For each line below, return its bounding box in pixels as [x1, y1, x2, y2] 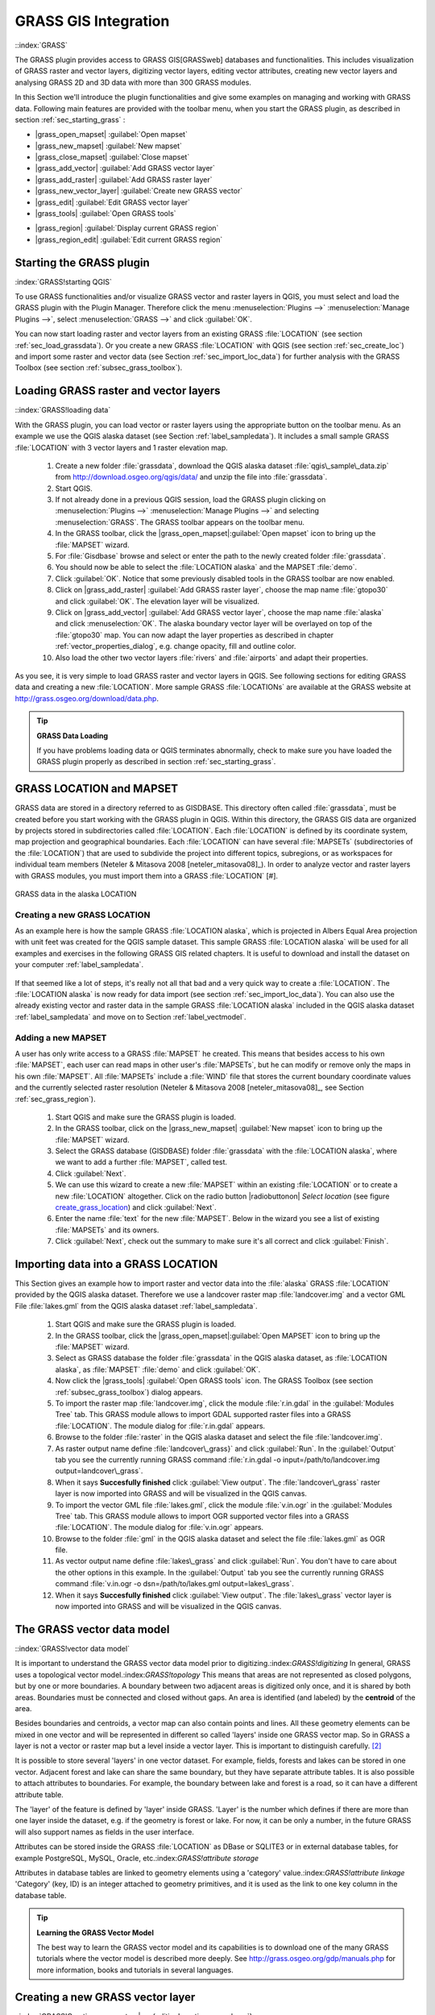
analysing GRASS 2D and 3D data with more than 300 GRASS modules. [14, 77, 251, 87]
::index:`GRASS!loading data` [14, 405, 111, 415]
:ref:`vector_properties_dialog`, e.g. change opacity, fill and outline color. [55, 642, 296, 651]
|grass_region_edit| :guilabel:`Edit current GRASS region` [35, 235, 223, 244]
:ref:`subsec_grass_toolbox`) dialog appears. [55, 1387, 203, 1397]
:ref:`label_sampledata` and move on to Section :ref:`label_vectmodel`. [14, 1012, 246, 1021]
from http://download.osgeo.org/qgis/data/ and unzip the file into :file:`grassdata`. [55, 472, 328, 482]
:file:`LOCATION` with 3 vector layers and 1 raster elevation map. [14, 442, 229, 452]
